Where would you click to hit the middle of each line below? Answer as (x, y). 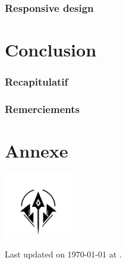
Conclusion (51, 50)
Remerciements (42, 109)
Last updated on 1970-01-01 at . (63, 254)
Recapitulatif (37, 82)
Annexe (37, 151)
